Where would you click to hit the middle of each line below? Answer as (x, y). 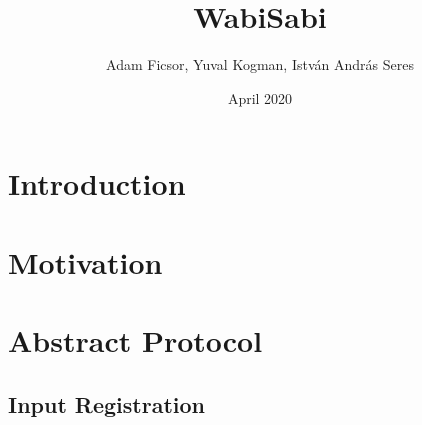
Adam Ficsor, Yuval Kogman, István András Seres (260, 64)
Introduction (97, 183)
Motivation (85, 261)
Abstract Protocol (135, 340)
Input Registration (107, 403)
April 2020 (260, 97)
